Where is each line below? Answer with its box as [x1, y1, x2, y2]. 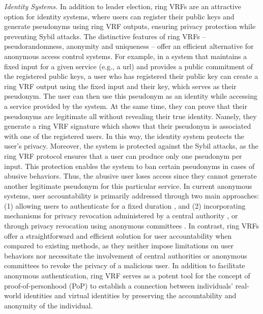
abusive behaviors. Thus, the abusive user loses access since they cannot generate [4, 170, 257, 181]
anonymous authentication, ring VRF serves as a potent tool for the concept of [4, 270, 250, 281]
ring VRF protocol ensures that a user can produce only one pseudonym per [4, 150, 242, 161]
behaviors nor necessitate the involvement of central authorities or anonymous [4, 250, 247, 261]
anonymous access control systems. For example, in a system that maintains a [4, 50, 247, 61]
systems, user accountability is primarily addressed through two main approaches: [4, 190, 259, 201]
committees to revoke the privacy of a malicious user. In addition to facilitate [4, 260, 245, 271]
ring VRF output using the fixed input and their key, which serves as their [4, 80, 237, 91]
